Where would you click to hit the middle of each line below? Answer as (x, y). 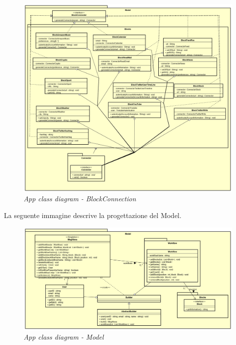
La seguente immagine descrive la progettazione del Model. (93, 215)
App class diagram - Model (64, 337)
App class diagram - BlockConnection (80, 199)
